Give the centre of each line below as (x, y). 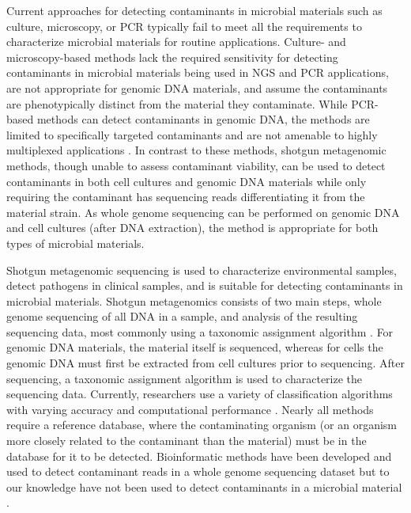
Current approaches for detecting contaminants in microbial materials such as (194, 10)
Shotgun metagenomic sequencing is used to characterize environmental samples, (202, 270)
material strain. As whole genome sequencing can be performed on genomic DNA (203, 212)
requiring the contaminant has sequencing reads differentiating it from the (186, 197)
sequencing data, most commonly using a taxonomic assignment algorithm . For (200, 331)
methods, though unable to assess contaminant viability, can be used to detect (196, 165)
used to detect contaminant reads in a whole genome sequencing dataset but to (198, 471)
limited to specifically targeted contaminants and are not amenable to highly (192, 134)
